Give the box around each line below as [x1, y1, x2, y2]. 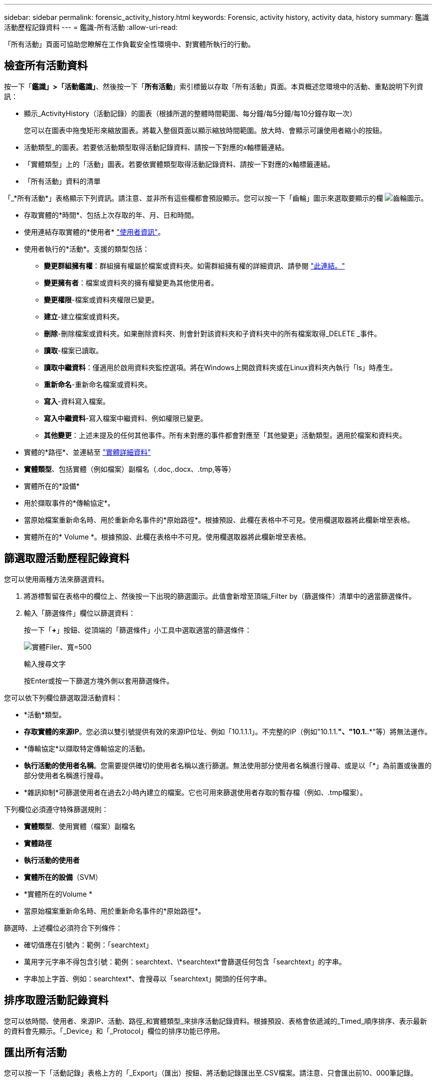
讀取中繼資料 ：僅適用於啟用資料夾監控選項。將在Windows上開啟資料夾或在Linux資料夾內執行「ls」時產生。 [44, 363, 397, 372]
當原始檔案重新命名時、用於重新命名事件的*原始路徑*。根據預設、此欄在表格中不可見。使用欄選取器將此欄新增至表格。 [24, 515, 415, 524]
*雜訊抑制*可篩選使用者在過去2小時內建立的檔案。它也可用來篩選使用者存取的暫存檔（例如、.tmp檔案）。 [24, 788, 367, 797]
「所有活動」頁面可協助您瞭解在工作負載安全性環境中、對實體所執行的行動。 [4, 40, 255, 48]
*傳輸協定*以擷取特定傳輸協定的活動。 [24, 744, 150, 753]
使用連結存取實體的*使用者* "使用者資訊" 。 [24, 227, 165, 236]
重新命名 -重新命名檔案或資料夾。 [44, 380, 152, 389]
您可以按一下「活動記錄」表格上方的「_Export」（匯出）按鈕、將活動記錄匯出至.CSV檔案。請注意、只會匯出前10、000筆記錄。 [4, 1069, 418, 1078]
